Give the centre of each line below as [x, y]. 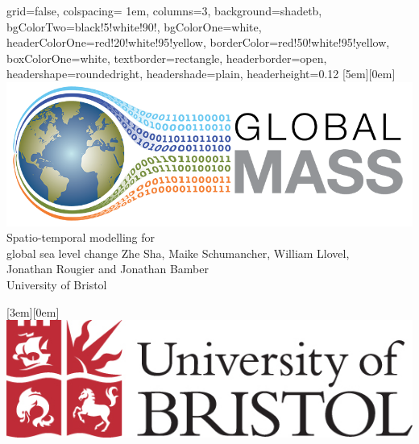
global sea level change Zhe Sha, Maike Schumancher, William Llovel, [178, 253]
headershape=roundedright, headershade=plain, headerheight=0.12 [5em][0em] [201, 74]
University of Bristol [57, 284]
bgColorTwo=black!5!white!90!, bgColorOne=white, [134, 26]
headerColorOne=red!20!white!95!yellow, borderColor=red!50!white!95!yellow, [198, 42]
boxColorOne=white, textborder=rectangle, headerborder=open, [167, 58]
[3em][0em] [33, 311]
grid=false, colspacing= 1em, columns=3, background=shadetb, [164, 10]
